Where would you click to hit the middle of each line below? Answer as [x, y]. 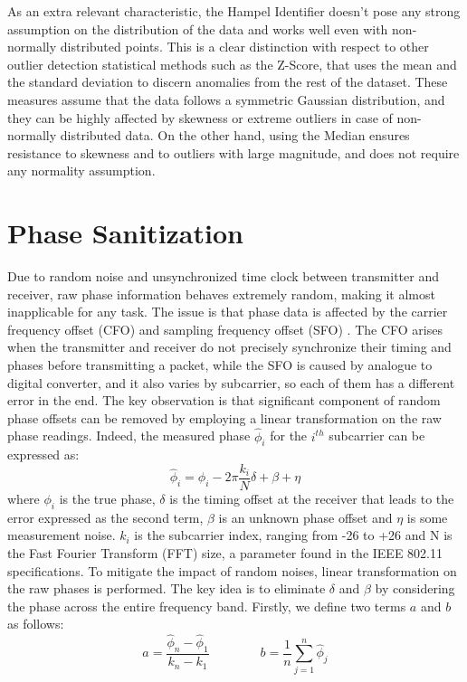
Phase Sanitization [125, 233]
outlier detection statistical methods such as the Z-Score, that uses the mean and [232, 64]
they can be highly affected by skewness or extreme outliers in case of [200, 117]
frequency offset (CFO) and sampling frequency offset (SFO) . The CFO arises [225, 329]
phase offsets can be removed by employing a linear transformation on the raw [224, 417]
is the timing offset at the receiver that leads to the [312, 499]
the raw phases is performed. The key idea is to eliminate [167, 588]
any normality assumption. [81, 170]
